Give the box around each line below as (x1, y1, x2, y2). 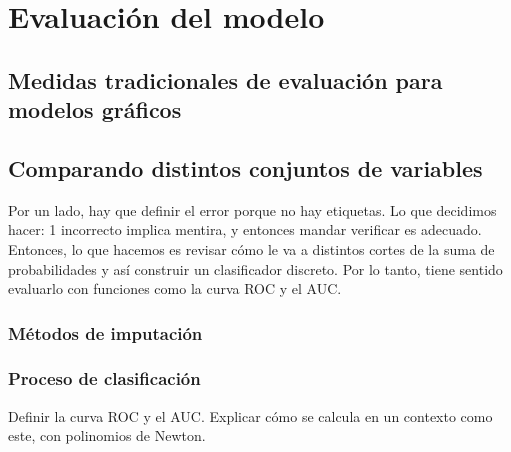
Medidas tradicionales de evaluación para (8, 64, 443, 95)
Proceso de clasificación (8, 366, 201, 391)
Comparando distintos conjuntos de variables (8, 152, 483, 183)
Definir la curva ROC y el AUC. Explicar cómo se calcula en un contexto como (8, 405, 493, 426)
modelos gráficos (8, 94, 182, 125)
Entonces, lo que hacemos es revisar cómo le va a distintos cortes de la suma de (8, 238, 495, 259)
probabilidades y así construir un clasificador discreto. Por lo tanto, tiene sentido (8, 258, 503, 279)
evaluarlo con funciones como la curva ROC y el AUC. (8, 278, 342, 299)
